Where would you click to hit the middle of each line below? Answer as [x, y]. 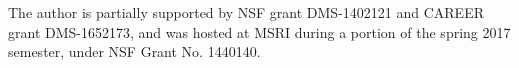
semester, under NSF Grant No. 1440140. [134, 51]
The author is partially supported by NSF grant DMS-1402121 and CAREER [246, 12]
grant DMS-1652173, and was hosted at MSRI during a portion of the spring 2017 [259, 31]
